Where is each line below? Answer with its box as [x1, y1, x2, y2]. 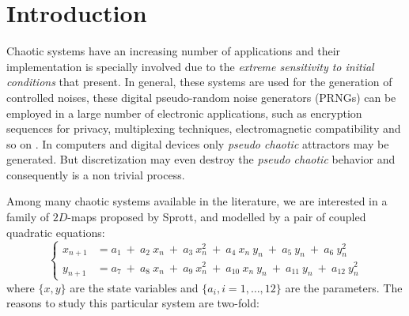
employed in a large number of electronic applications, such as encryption [6, 104, 362, 121]
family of [6, 209, 50, 225]
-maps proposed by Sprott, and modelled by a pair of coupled [67, 209, 366, 225]
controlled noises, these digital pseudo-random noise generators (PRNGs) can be [6, 88, 396, 105]
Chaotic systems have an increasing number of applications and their [6, 43, 341, 59]
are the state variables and [70, 279, 199, 295]
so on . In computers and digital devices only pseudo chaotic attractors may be [6, 135, 389, 152]
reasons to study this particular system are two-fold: [6, 295, 259, 311]
